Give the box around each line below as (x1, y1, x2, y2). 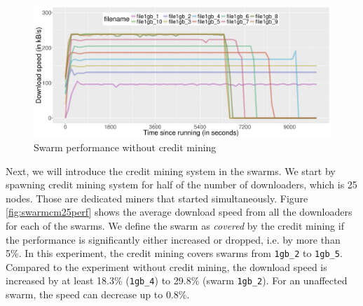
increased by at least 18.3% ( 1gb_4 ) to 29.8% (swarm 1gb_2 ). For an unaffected (6, 273, 348, 288)
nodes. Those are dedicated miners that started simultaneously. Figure (6, 190, 308, 205)
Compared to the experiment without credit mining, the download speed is (6, 259, 327, 274)
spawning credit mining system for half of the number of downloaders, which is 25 (6, 177, 357, 192)
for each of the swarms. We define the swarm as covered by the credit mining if (6, 218, 344, 232)
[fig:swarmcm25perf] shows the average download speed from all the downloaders (6, 204, 352, 219)
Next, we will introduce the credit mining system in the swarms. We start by (6, 163, 336, 178)
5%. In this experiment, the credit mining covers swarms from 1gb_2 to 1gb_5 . (6, 246, 343, 260)
